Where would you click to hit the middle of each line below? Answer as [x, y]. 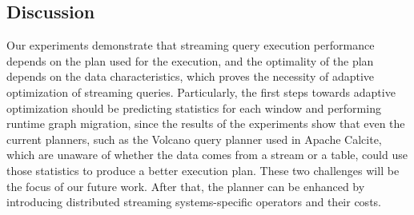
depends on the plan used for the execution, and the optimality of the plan [190, 60]
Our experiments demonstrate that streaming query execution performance [191, 45]
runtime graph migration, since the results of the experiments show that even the [206, 123]
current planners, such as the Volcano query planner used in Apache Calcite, [194, 139]
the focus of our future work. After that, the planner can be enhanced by [186, 186]
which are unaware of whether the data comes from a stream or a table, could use [207, 155]
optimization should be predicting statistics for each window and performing [194, 107]
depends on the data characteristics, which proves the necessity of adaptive [191, 76]
